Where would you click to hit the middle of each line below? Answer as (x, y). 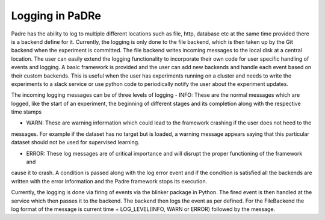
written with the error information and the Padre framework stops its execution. (109, 181)
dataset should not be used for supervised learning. (75, 142)
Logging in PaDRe (56, 16)
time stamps (26, 112)
